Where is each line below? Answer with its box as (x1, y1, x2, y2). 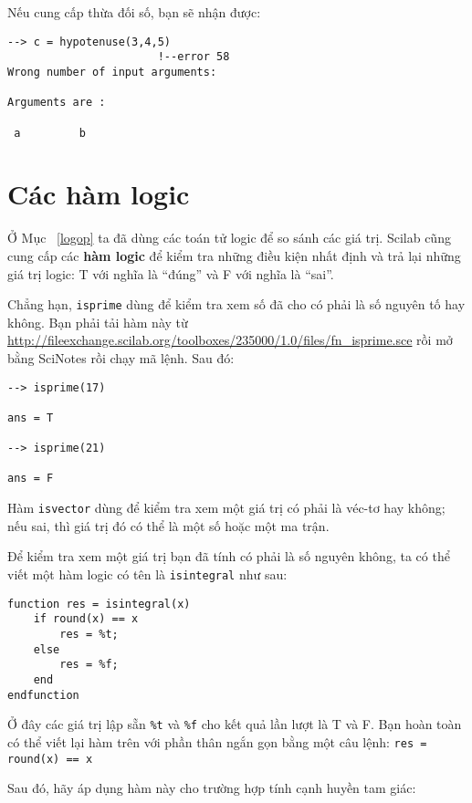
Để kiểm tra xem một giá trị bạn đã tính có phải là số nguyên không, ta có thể (7, 547, 450, 566)
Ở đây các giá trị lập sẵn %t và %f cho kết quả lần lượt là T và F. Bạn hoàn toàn (7, 714, 462, 734)
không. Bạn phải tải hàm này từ (7, 312, 188, 331)
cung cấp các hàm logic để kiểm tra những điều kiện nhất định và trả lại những (7, 245, 461, 265)
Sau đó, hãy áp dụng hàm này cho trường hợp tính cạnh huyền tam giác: (7, 778, 416, 798)
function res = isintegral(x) (7, 597, 191, 610)
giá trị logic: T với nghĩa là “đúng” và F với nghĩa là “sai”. (7, 264, 334, 283)
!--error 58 (157, 50, 230, 64)
